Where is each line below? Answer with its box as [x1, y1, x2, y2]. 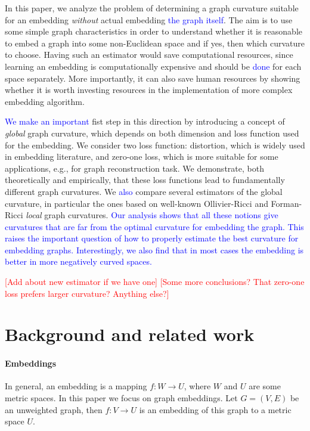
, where [184, 380, 211, 392]
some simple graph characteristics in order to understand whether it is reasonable [5, 25, 302, 38]
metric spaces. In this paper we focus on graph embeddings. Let [5, 392, 238, 404]
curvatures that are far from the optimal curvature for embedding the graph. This [5, 220, 304, 232]
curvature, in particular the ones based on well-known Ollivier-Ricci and [5, 197, 268, 209]
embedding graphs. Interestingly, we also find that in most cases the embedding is [5, 243, 304, 256]
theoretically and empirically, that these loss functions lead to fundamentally [5, 173, 285, 186]
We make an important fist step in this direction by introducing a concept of [5, 115, 285, 128]
